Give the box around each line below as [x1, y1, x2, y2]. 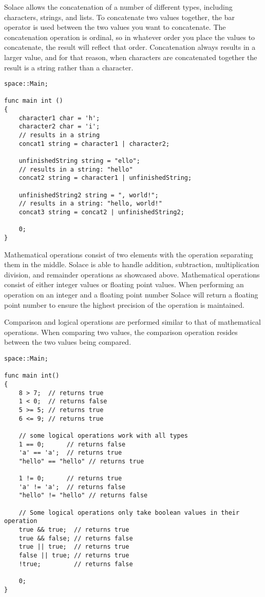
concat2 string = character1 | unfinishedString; [18, 174, 192, 182]
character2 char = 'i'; [18, 123, 100, 130]
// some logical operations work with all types [18, 432, 188, 439]
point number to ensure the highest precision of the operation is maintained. [4, 299, 244, 310]
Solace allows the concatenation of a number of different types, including [4, 2, 233, 12]
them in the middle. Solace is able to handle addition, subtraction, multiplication [4, 259, 259, 270]
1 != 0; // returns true [18, 475, 122, 482]
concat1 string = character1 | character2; [18, 140, 170, 147]
